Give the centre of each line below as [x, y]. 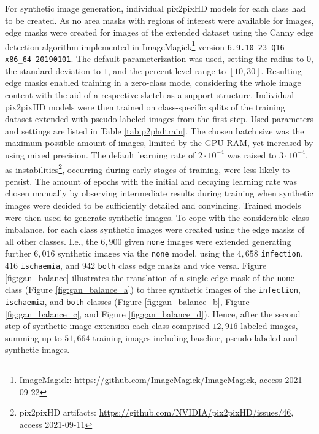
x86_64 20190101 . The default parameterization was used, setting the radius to [155, 59]
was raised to [252, 154]
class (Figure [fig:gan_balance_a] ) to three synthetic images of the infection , [153, 289]
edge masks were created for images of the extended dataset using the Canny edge [159, 32]
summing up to [33, 337]
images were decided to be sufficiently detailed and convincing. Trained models [153, 205]
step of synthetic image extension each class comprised [107, 326]
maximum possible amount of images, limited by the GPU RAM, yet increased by [159, 143]
